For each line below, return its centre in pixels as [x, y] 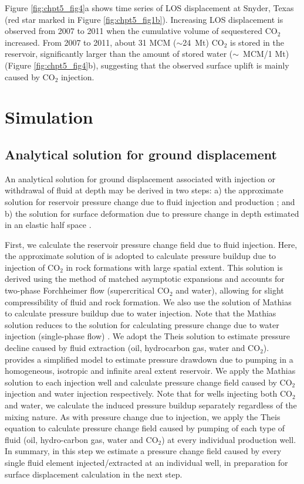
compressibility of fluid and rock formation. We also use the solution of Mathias [148, 301]
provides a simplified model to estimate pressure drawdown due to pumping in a [149, 359]
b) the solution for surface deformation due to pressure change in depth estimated [152, 213]
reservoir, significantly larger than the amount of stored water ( [119, 54]
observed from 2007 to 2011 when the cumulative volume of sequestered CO [141, 31]
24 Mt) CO [203, 42]
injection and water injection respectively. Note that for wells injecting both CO [148, 393]
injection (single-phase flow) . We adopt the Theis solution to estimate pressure [147, 336]
